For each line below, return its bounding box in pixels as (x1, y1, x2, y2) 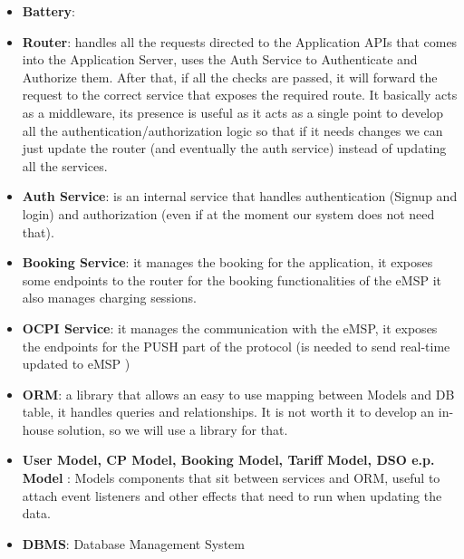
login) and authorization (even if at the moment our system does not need (22, 204, 435, 223)
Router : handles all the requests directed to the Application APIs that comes (22, 32, 458, 51)
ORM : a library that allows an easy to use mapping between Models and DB (22, 384, 455, 403)
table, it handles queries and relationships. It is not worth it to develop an (22, 402, 435, 421)
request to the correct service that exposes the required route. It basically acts (22, 85, 458, 104)
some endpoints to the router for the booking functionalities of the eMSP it (22, 270, 441, 289)
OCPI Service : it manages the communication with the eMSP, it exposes (22, 318, 438, 337)
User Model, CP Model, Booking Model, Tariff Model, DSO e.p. (22, 450, 435, 469)
